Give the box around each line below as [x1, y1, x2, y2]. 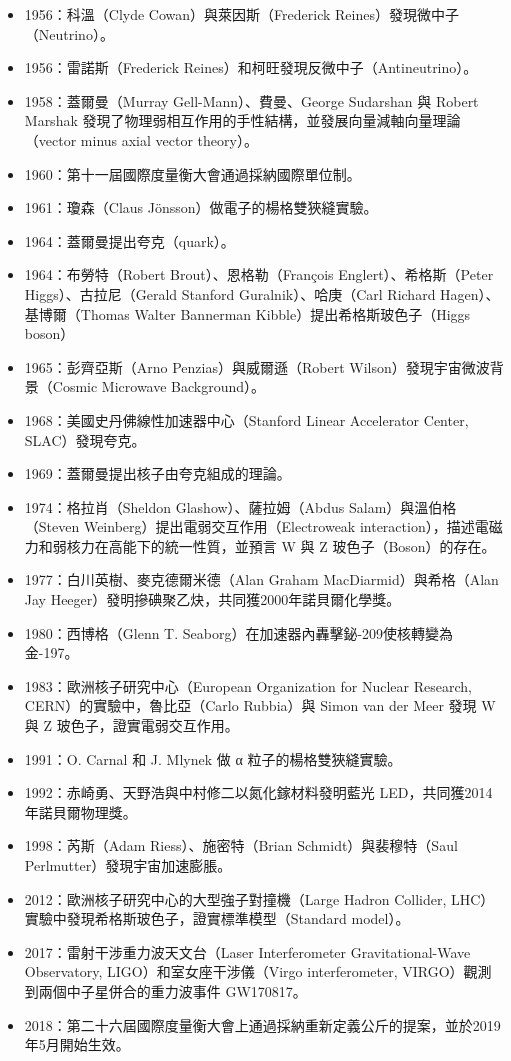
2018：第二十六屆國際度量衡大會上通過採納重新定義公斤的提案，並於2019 [24, 1014, 501, 1035]
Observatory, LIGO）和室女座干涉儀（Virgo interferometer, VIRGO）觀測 [24, 961, 492, 982]
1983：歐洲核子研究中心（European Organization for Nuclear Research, [24, 675, 472, 696]
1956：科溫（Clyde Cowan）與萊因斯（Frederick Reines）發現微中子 [24, 4, 459, 24]
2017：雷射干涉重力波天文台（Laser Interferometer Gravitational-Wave [24, 941, 471, 962]
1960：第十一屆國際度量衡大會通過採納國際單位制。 [24, 163, 361, 184]
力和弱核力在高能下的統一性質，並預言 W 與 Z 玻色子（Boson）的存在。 [24, 535, 496, 556]
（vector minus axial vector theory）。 [24, 129, 258, 150]
